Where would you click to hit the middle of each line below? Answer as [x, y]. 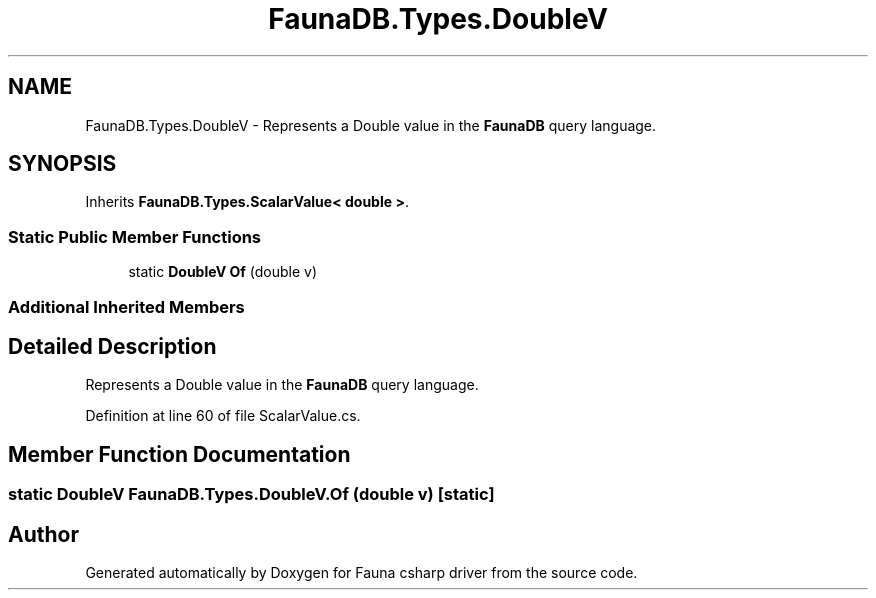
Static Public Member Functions [135, 236]
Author [43, 534]
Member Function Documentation [179, 454]
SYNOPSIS [62, 164]
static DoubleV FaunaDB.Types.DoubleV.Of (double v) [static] [251, 494]
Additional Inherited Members [126, 306]
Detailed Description [112, 346]
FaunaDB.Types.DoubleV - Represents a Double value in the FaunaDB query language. [371, 125]
